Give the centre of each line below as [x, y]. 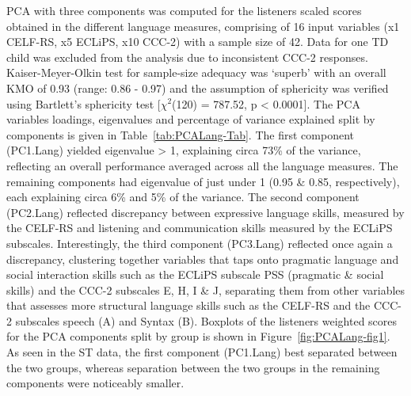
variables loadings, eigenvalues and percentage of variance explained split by [191, 119]
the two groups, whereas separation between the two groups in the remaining [193, 367]
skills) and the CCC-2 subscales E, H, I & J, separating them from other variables [206, 289]
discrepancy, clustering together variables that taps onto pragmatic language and [203, 259]
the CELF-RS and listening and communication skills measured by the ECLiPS [200, 228]
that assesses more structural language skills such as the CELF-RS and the [188, 305]
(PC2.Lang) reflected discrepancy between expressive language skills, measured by [205, 212]
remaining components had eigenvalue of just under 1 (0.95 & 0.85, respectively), [203, 181]
